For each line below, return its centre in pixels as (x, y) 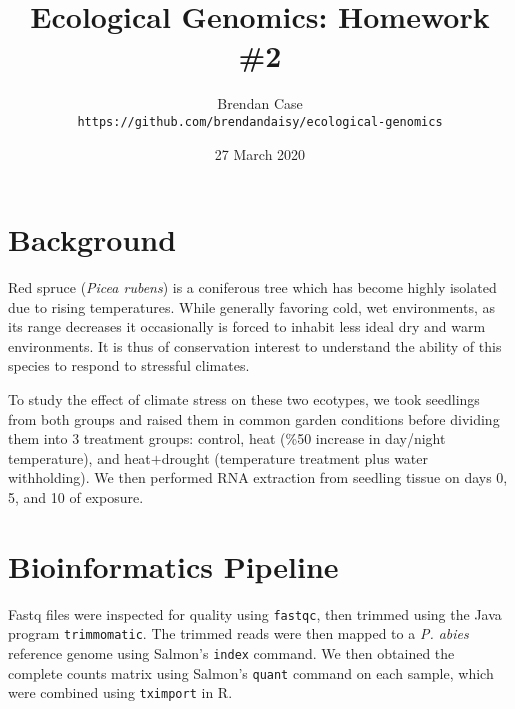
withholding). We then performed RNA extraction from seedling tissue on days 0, (258, 477)
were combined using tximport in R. (120, 692)
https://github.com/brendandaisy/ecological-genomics (260, 121)
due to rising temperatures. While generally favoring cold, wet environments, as (252, 306)
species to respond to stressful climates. (129, 365)
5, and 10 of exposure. (76, 497)
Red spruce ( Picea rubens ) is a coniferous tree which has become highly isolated (252, 287)
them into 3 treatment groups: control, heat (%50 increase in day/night (227, 438)
